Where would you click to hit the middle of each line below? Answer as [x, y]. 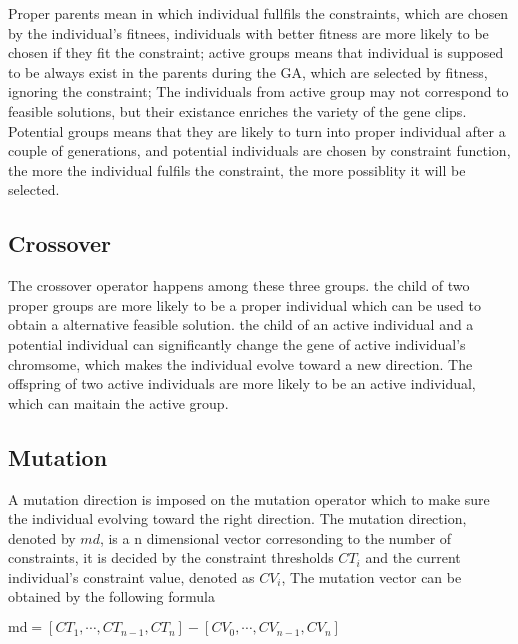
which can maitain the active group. [118, 402]
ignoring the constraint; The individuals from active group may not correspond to [258, 91]
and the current [413, 557]
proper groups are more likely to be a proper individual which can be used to [244, 304]
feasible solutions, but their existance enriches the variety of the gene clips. [237, 110]
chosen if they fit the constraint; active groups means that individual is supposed [256, 52]
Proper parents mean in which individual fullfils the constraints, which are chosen [258, 13]
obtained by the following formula [111, 596]
